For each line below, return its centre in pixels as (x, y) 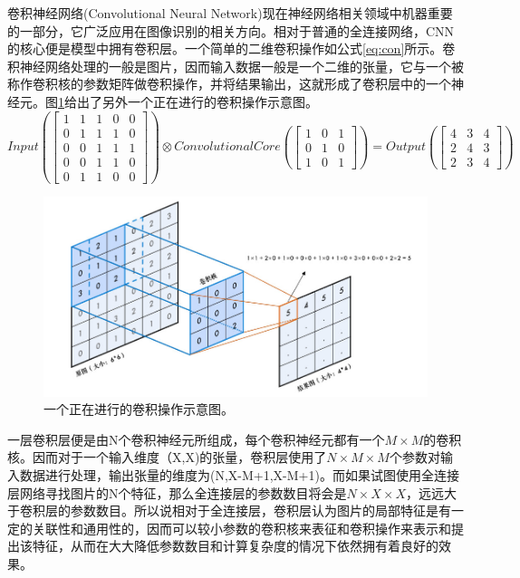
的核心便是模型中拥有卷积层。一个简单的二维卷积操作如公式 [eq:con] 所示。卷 (231, 48)
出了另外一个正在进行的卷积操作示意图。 (197, 101)
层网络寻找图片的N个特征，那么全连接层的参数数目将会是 (177, 492)
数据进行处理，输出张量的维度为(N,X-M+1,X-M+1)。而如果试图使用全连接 (239, 475)
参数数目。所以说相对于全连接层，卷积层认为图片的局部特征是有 (260, 511)
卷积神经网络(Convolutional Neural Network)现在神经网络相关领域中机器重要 (230, 13)
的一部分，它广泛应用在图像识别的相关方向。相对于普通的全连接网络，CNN (231, 30)
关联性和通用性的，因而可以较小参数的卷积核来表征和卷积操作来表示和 (241, 528)
